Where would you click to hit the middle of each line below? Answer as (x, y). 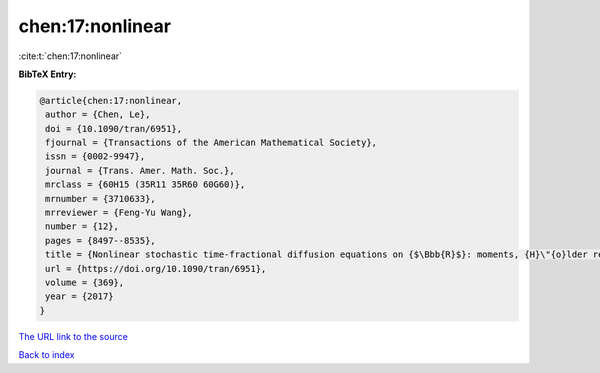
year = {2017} (79, 296)
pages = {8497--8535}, (101, 240)
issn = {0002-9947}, (95, 156)
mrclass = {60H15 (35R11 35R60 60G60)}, (145, 184)
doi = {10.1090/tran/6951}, (114, 128)
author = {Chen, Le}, (98, 114)
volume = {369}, (85, 282)
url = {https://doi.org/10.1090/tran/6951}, (156, 268)
